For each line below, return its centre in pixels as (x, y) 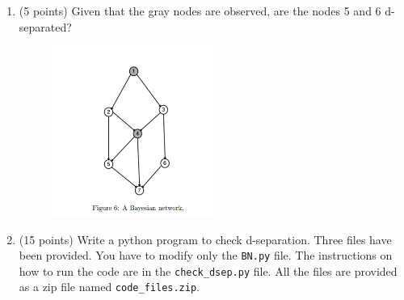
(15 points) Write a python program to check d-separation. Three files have (205, 239)
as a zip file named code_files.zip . (109, 287)
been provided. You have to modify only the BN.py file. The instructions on (206, 255)
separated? (45, 26)
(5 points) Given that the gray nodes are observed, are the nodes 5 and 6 (200, 11)
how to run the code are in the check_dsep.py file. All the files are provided (208, 270)
